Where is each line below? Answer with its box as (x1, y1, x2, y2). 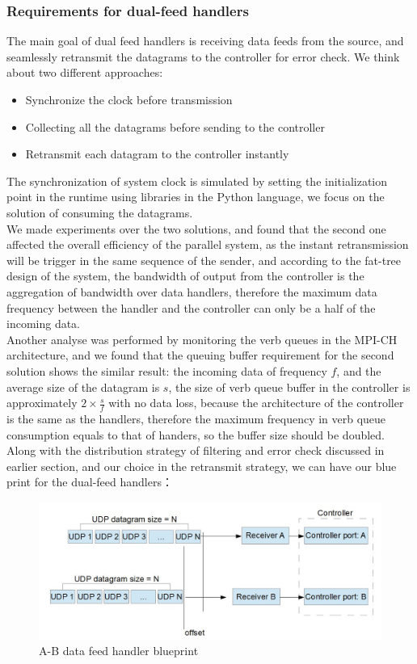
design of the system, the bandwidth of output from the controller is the (6, 267, 364, 284)
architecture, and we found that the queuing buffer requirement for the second (6, 347, 394, 364)
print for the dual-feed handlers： (6, 473, 173, 490)
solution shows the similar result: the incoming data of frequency (6, 362, 327, 379)
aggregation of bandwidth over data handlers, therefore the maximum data (6, 283, 377, 300)
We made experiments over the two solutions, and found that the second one (6, 220, 386, 237)
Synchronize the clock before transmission (25, 91, 233, 107)
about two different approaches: (6, 64, 163, 81)
